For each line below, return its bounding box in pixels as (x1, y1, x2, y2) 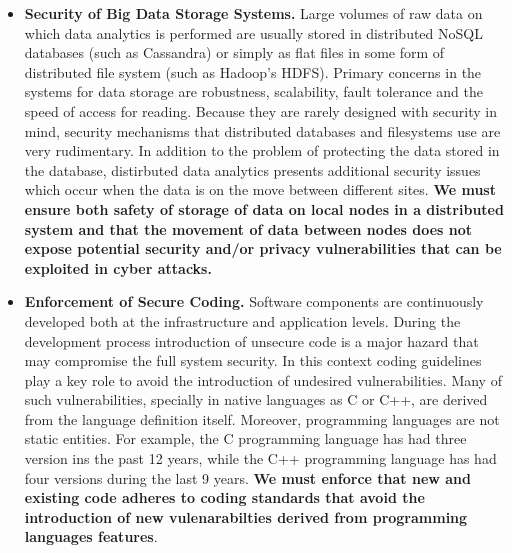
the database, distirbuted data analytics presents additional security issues (24, 159, 481, 180)
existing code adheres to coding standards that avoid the (24, 487, 425, 508)
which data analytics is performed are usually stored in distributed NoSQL (24, 22, 483, 43)
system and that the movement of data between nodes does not (24, 218, 473, 239)
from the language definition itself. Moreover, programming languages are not (24, 408, 500, 429)
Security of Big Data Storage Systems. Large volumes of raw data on (24, 3, 483, 23)
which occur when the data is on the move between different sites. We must (24, 179, 496, 200)
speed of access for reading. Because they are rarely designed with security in (24, 100, 497, 121)
